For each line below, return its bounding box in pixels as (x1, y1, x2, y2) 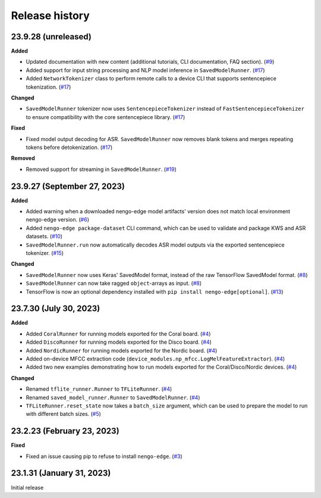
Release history (11, 9, 90, 22)
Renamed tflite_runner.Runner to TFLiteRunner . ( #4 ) (26, 385, 172, 393)
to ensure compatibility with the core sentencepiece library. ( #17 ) (26, 113, 185, 120)
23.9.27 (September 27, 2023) (11, 181, 125, 191)
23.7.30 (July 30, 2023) (11, 304, 100, 314)
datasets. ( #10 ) (26, 233, 62, 240)
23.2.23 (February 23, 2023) (11, 426, 119, 436)
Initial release (11, 484, 44, 491)
